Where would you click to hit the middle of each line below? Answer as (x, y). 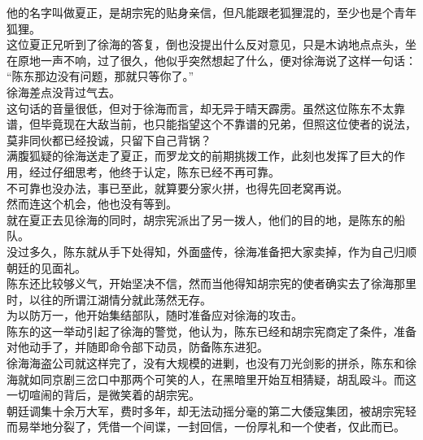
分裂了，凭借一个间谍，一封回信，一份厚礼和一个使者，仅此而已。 (228, 427)
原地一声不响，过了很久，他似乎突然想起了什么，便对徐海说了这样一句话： (217, 60)
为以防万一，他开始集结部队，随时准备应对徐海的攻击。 (155, 315)
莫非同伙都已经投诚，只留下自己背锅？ (109, 139)
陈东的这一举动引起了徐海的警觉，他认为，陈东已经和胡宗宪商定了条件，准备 (211, 331)
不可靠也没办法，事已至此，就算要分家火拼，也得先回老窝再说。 (177, 187)
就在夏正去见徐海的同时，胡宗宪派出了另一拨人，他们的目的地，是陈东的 (200, 219)
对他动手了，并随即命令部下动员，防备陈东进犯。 (137, 347)
